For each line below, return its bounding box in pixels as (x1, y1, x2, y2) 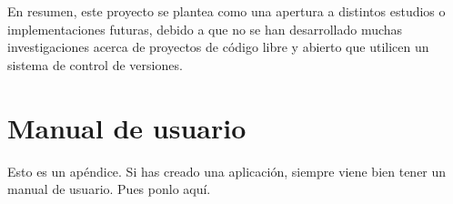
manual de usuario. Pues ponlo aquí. (7, 179, 211, 199)
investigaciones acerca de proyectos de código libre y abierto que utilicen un (7, 37, 429, 56)
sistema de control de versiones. (7, 55, 183, 74)
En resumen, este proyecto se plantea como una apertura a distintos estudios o (7, 2, 446, 20)
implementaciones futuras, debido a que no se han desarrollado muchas (7, 19, 403, 38)
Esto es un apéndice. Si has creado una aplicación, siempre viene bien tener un (7, 161, 447, 180)
